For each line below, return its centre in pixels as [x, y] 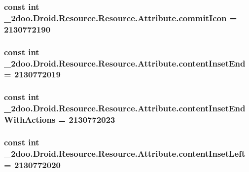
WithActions [30, 120]
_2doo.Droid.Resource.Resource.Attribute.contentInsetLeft [125, 153]
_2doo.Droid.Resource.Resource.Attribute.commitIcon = [121, 17]
